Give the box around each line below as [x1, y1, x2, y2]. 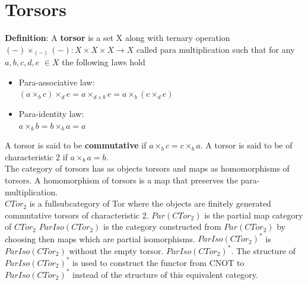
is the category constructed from [103, 220, 221, 233]
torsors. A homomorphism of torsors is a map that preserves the [5, 173, 238, 186]
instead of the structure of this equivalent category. [72, 268, 258, 280]
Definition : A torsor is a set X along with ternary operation [5, 31, 230, 44]
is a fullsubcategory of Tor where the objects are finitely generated [29, 197, 271, 210]
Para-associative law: [18, 75, 95, 88]
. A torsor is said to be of [200, 139, 293, 151]
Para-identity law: [18, 107, 84, 120]
